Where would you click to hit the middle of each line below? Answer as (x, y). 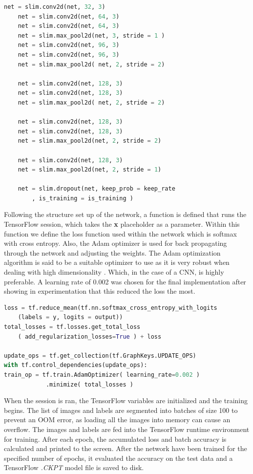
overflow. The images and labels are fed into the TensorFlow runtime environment (127, 429)
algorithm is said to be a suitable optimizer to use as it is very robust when (117, 262)
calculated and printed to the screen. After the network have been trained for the (126, 448)
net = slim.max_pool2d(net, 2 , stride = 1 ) (90, 170)
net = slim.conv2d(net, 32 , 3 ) (55, 7)
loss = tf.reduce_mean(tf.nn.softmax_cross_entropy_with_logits (111, 308)
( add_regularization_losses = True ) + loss (90, 336)
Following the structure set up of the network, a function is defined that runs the (125, 214)
